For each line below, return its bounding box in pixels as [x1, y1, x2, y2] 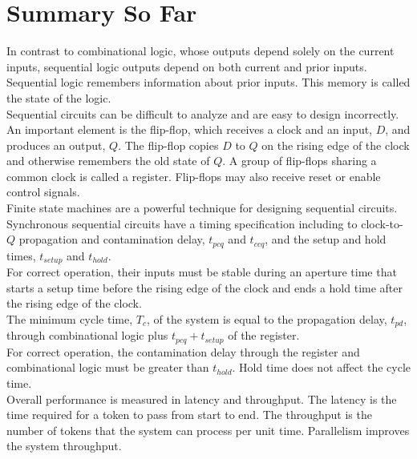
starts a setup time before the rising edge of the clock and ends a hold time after [6, 279, 403, 296]
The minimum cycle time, [6, 310, 133, 327]
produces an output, [6, 136, 106, 153]
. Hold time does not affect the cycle [232, 359, 411, 376]
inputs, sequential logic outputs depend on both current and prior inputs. [6, 58, 367, 74]
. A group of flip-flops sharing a [222, 152, 377, 169]
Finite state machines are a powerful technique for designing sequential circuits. [6, 199, 398, 216]
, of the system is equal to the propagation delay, [146, 310, 387, 327]
